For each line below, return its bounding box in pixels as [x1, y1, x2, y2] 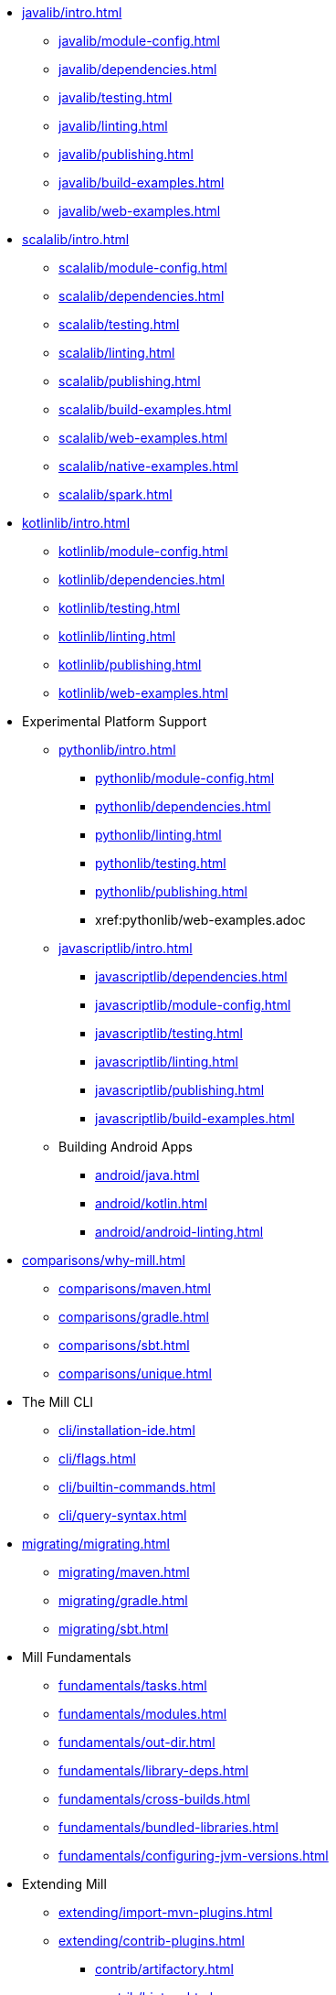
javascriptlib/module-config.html [95, 997, 291, 1013]
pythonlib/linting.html [95, 827, 222, 842]
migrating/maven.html [58, 1564, 190, 1580]
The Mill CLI [22, 1394, 94, 1410]
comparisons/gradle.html [58, 1309, 209, 1325]
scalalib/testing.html [58, 316, 180, 332]
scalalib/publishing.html [58, 373, 201, 389]
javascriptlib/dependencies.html [95, 969, 288, 984]
